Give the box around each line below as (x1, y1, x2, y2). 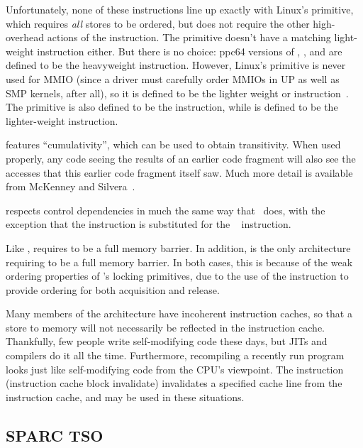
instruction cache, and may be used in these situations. (6, 389, 245, 404)
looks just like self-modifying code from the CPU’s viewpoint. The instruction (6, 361, 344, 376)
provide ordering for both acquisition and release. (6, 282, 220, 297)
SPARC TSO (6, 424, 104, 446)
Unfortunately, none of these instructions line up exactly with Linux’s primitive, (6, 2, 354, 16)
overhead (6, 30, 45, 45)
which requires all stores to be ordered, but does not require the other (6, 16, 310, 31)
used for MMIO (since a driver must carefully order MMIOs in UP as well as (6, 71, 340, 86)
